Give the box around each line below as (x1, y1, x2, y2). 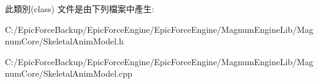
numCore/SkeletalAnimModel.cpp (5, 67, 132, 80)
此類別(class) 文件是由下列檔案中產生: (5, 2, 154, 15)
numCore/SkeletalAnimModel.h (5, 35, 124, 47)
